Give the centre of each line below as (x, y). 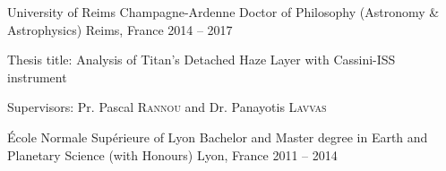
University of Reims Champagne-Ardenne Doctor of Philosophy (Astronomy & (223, 12)
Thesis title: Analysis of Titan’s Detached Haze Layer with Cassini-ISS (202, 60)
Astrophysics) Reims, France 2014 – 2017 (120, 29)
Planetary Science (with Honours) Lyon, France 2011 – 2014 (172, 154)
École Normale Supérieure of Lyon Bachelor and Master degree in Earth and (218, 137)
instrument (37, 77)
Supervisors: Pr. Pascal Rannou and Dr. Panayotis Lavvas (167, 107)
